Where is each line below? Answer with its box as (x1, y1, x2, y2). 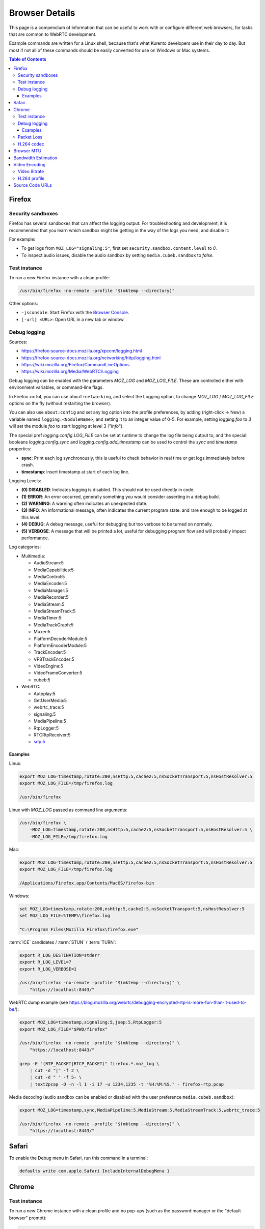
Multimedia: (21, 553, 45, 559)
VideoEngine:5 (33, 663, 63, 669)
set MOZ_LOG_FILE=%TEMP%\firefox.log (19, 913, 110, 919)
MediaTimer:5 (33, 615, 62, 621)
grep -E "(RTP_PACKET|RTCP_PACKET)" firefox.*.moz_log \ (19, 1061, 159, 1066)
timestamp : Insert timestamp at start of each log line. (21, 468, 130, 474)
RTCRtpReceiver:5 (33, 732, 71, 737)
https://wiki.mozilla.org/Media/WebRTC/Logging (21, 369, 119, 375)
